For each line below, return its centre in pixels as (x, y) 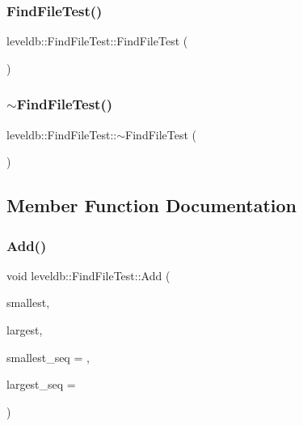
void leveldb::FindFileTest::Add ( (88, 275)
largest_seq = (41, 384)
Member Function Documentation (152, 205)
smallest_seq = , (48, 357)
